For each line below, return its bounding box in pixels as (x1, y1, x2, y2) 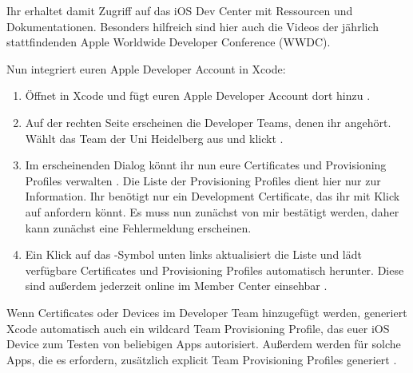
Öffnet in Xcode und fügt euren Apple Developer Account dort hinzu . (25, 87, 371, 104)
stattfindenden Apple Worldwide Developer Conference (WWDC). (6, 34, 331, 50)
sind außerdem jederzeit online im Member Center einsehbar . (25, 277, 328, 294)
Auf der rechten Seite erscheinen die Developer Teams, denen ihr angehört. (25, 113, 391, 130)
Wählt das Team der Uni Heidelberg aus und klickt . (25, 129, 284, 146)
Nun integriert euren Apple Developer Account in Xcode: (6, 60, 286, 77)
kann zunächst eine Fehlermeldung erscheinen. (25, 219, 252, 236)
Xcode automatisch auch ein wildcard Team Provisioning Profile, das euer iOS (6, 319, 390, 336)
